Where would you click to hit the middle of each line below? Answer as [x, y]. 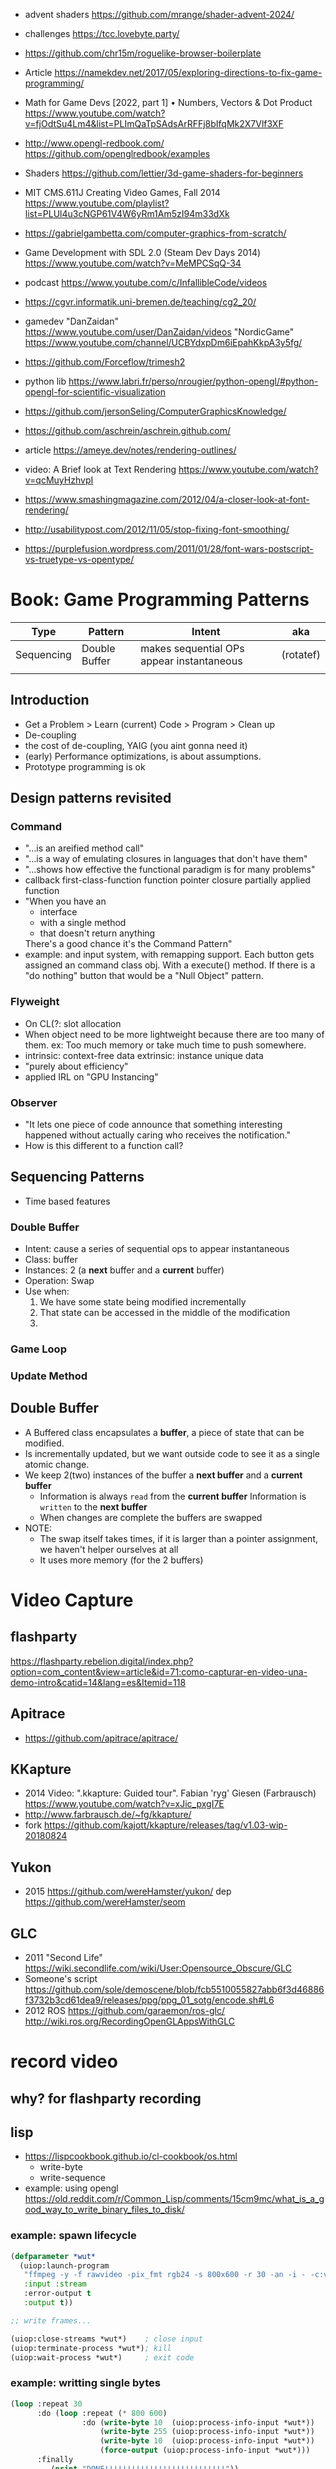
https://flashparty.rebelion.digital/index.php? [102, 1661]
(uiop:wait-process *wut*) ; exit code [102, 2357]
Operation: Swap [59, 1281]
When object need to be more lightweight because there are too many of [174, 1034]
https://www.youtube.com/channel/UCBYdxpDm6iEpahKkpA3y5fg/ [163, 342]
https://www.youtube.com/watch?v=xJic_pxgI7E [124, 1804]
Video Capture [72, 1600]
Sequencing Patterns [77, 1177]
